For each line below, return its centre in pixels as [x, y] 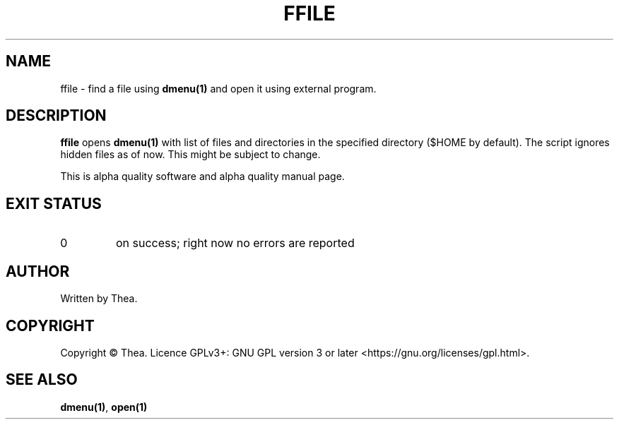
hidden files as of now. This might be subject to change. [190, 155]
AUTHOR [38, 271]
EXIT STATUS [54, 203]
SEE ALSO [42, 380]
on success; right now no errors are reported [235, 243]
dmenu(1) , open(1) [104, 407]
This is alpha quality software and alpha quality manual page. [202, 176]
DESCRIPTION [56, 116]
